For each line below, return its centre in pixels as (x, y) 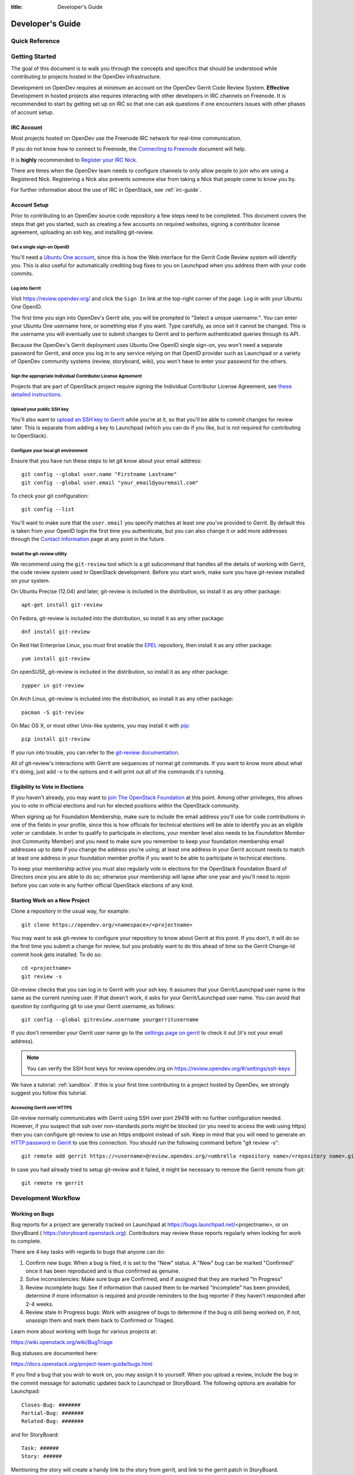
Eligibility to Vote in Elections (47, 786)
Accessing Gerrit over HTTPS (42, 1108)
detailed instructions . (36, 395)
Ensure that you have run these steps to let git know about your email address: (106, 461)
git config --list (48, 509)
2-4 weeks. (40, 1304)
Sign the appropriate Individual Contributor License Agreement (76, 376)
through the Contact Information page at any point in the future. (88, 539)
